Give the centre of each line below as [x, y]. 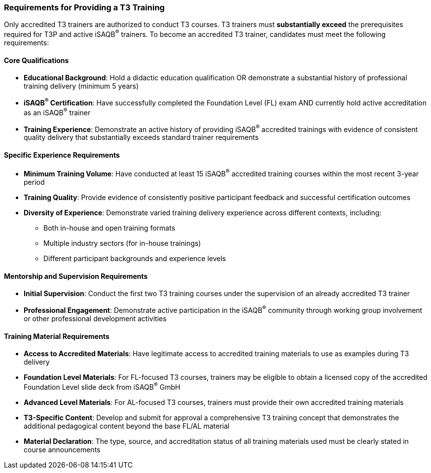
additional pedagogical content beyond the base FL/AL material [127, 426]
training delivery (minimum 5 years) [81, 86]
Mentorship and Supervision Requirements [76, 276]
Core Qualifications [36, 60]
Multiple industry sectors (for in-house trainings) [122, 243]
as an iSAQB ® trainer [57, 112]
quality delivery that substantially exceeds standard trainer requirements [141, 137]
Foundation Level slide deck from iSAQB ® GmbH [102, 386]
